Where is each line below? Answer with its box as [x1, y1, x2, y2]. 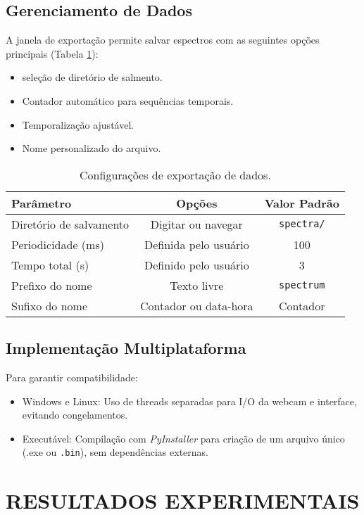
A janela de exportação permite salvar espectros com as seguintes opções [6, 32, 320, 47]
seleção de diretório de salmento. [22, 70, 163, 84]
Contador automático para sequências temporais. [22, 93, 234, 108]
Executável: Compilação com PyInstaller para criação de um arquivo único [22, 431, 345, 445]
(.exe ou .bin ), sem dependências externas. [22, 445, 208, 459]
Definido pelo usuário [144, 256, 249, 273]
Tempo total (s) [11, 256, 89, 273]
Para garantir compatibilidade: [6, 369, 138, 384]
